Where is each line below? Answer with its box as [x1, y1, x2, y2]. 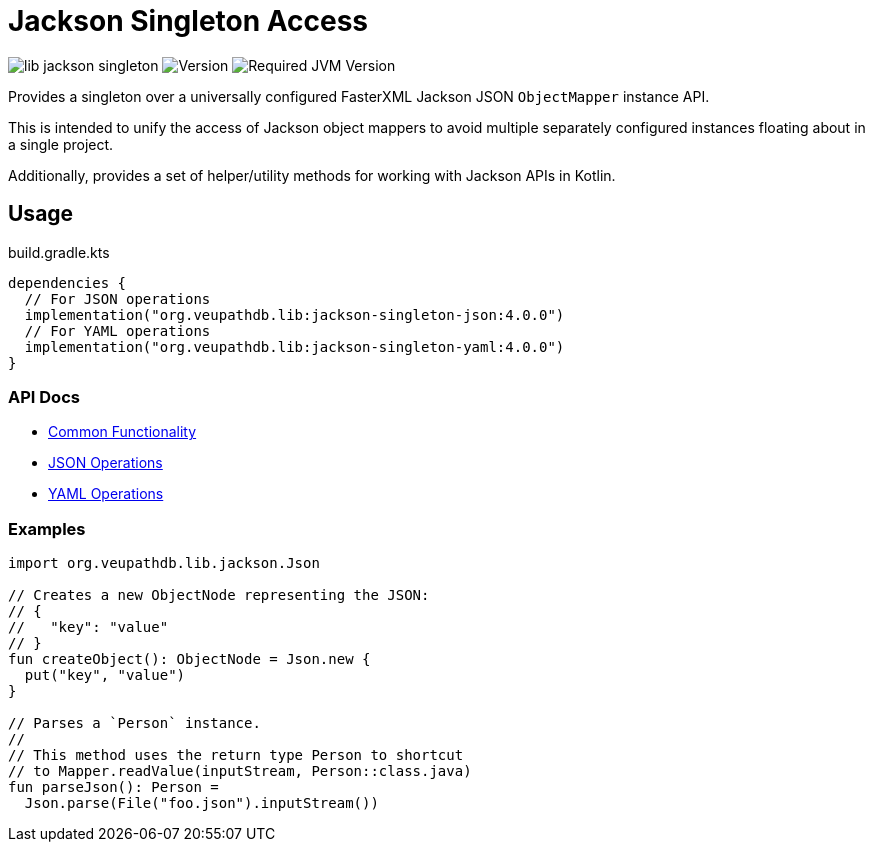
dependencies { [8, 274, 127, 291]
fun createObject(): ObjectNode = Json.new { [8, 651, 371, 668]
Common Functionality [48, 423, 197, 441]
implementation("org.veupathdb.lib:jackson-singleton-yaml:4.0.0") [24, 338, 565, 355]
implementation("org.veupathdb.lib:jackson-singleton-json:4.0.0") [24, 306, 565, 323]
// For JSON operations [24, 290, 211, 307]
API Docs [8, 386, 80, 407]
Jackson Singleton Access [8, 4, 369, 38]
